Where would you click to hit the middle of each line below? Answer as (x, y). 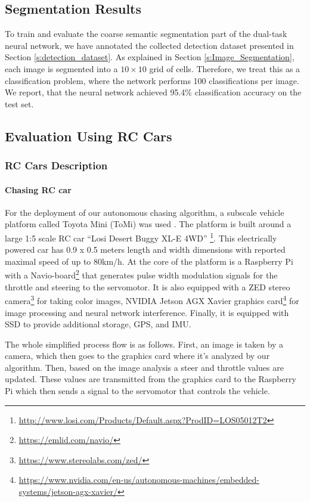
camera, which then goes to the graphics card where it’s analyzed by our (137, 356)
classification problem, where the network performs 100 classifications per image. (152, 80)
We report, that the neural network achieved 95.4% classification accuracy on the (153, 92)
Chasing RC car (38, 189)
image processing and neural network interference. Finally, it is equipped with (147, 312)
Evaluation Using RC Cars (89, 136)
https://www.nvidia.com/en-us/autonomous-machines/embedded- (139, 480)
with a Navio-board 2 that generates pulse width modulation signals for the (141, 274)
